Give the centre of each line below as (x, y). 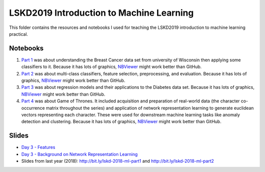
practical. (19, 34)
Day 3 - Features (38, 147)
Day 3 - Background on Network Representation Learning (79, 154)
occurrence (33, 108)
